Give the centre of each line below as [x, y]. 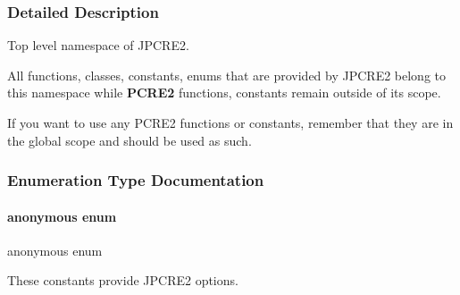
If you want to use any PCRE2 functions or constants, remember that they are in [230, 122]
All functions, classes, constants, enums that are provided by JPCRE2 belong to [227, 75]
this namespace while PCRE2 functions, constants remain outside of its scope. [224, 93]
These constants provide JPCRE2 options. [123, 280]
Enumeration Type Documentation [136, 180]
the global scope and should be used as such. [130, 140]
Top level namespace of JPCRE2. [98, 45]
